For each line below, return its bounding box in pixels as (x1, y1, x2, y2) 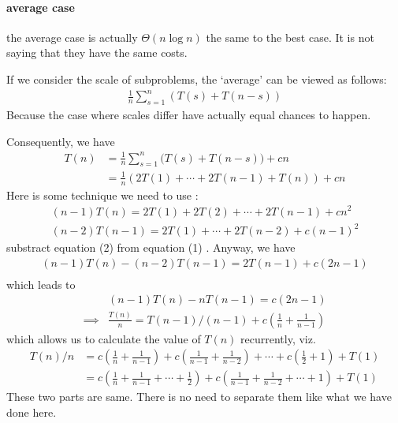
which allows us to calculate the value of (6, 330, 201, 346)
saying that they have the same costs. (6, 44, 188, 61)
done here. (6, 403, 57, 420)
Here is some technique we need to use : (6, 186, 199, 203)
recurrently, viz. (240, 330, 316, 346)
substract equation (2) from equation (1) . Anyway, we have (6, 239, 296, 256)
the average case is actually (6, 28, 138, 45)
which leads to (6, 275, 76, 292)
